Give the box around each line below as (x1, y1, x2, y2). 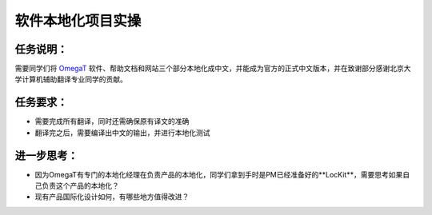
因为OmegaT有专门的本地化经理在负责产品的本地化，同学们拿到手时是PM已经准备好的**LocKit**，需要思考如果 (34, 169, 403, 179)
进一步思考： (14, 149, 78, 162)
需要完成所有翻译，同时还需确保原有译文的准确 (34, 117, 190, 126)
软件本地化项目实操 (14, 12, 142, 30)
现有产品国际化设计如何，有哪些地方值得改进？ (34, 192, 190, 201)
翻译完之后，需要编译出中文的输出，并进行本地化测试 (34, 128, 210, 137)
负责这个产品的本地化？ (41, 181, 119, 191)
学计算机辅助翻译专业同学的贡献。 (14, 74, 127, 84)
